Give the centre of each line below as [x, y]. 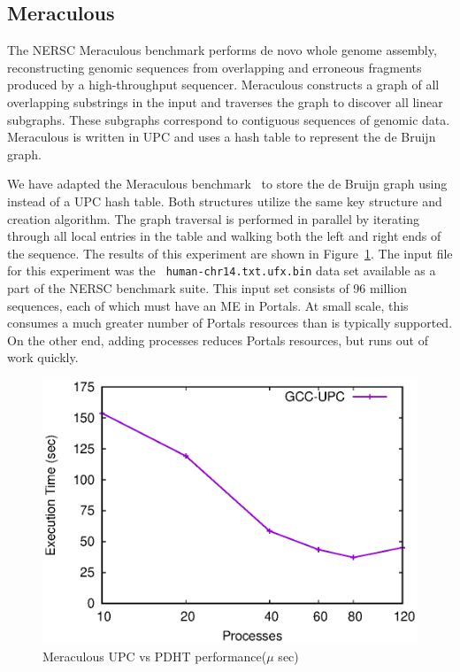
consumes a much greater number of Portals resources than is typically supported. [230, 323]
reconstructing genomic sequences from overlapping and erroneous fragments [215, 67]
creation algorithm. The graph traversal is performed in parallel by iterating [214, 218]
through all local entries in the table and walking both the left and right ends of [224, 236]
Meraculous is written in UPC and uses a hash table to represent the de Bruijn [222, 137]
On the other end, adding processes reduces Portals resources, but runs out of [218, 340]
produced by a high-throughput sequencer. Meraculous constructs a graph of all [223, 85]
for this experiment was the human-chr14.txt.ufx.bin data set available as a [222, 270]
